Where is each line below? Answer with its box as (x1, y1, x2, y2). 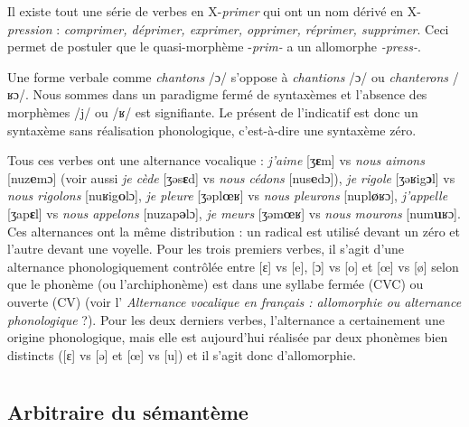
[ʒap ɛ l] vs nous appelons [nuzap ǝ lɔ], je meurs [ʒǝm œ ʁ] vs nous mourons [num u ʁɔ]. (7, 203, 461, 222)
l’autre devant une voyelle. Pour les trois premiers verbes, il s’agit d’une (7, 239, 405, 258)
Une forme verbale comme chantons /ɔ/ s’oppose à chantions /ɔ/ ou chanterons (7, 67, 449, 86)
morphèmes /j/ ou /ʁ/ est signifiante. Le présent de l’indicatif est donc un (7, 102, 418, 121)
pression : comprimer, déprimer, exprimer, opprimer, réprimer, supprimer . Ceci (7, 19, 449, 38)
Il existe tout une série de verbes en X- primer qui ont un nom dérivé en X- (7, 2, 421, 20)
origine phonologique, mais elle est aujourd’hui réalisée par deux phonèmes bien (7, 328, 448, 347)
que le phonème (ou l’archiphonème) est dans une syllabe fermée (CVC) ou (7, 274, 424, 293)
